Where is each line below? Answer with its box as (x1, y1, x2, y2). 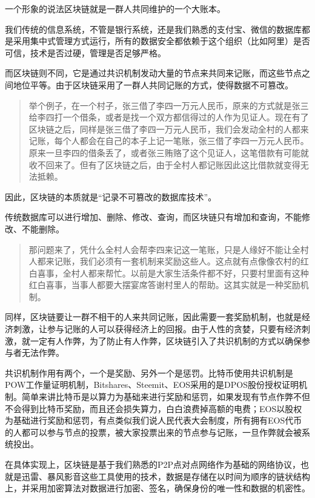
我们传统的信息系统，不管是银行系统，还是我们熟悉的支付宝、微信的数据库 (5, 22, 302, 35)
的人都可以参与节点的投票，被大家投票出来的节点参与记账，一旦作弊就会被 (5, 425, 302, 438)
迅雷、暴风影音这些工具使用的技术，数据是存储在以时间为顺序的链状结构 (21, 470, 310, 482)
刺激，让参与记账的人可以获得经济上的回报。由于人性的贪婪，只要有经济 (13, 323, 302, 335)
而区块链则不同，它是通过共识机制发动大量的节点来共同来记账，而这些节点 (5, 67, 302, 79)
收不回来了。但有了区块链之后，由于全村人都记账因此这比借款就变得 (28, 158, 300, 171)
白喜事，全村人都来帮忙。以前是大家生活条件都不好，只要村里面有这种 (28, 266, 309, 279)
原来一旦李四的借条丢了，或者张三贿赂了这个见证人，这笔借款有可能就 (28, 146, 309, 159)
